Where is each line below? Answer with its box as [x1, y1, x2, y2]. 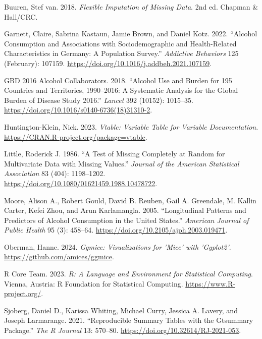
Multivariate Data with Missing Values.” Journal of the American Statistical [4, 158, 239, 168]
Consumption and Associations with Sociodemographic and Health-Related [4, 38, 237, 48]
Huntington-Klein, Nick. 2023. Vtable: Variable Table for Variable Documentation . [4, 121, 258, 132]
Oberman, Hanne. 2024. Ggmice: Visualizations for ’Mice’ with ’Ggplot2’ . [4, 241, 231, 252]
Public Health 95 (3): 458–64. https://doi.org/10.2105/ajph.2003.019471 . [4, 224, 228, 235]
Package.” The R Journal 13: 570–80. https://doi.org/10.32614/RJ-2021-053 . [4, 325, 241, 335]
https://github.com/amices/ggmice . [4, 251, 114, 262]
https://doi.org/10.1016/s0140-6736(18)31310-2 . [4, 104, 152, 115]
